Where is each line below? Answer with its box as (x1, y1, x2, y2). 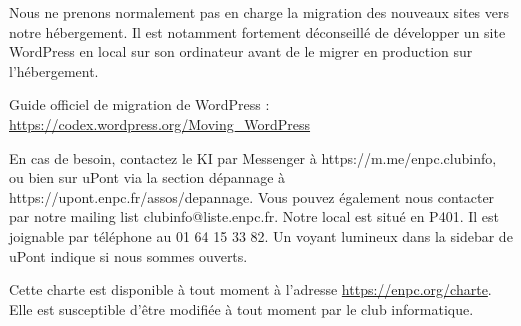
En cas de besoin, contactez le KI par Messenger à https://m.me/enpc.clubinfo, (9, 147, 497, 168)
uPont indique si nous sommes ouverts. (9, 245, 248, 266)
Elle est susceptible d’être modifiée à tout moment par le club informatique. (9, 298, 474, 319)
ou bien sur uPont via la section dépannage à (9, 167, 286, 188)
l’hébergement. (9, 60, 99, 81)
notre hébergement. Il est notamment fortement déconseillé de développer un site (9, 21, 506, 42)
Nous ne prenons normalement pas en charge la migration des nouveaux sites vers (9, 2, 510, 22)
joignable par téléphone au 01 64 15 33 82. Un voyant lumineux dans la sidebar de (9, 225, 513, 246)
